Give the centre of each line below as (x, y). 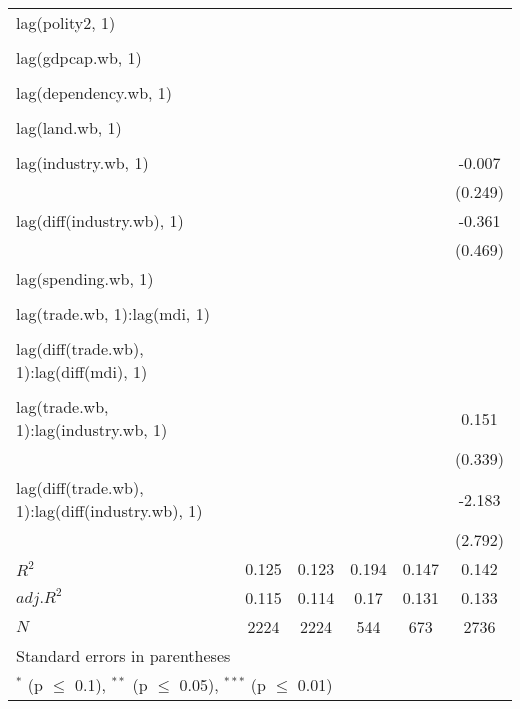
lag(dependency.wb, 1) (94, 92)
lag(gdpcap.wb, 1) (79, 57)
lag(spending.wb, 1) (85, 278)
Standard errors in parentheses (123, 655)
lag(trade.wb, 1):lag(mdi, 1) (113, 313)
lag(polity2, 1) (66, 22)
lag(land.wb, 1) (69, 127)
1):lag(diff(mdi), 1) (82, 371)
